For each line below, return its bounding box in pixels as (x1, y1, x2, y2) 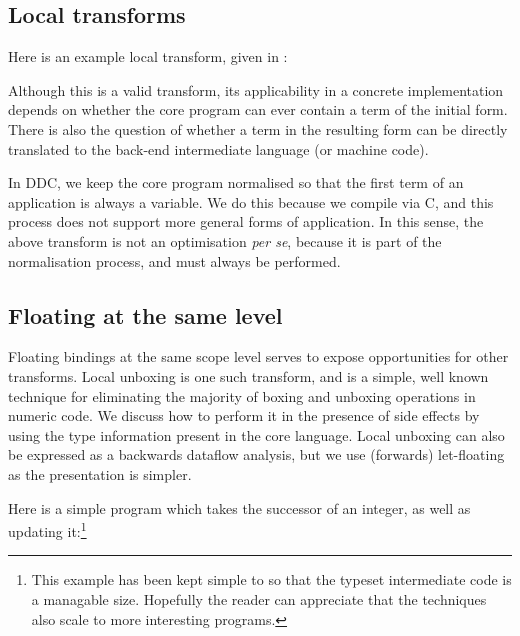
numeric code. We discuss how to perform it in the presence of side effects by (8, 405, 480, 426)
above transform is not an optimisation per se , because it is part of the (8, 230, 442, 251)
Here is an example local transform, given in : (8, 46, 288, 67)
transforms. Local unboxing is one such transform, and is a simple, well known (8, 365, 489, 386)
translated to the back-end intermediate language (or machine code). (8, 138, 429, 159)
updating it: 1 (8, 518, 87, 541)
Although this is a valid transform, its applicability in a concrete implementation (8, 79, 504, 100)
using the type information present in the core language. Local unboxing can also (8, 424, 505, 445)
